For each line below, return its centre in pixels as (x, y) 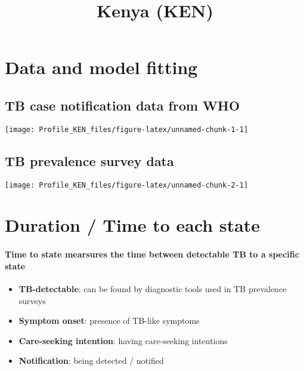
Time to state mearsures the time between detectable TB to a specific (152, 254)
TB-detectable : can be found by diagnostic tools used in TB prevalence (153, 289)
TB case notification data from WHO (122, 105)
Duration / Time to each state (133, 225)
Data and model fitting (101, 67)
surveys (32, 300)
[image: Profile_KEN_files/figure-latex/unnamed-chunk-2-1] (127, 185)
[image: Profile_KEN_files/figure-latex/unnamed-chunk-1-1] (127, 129)
